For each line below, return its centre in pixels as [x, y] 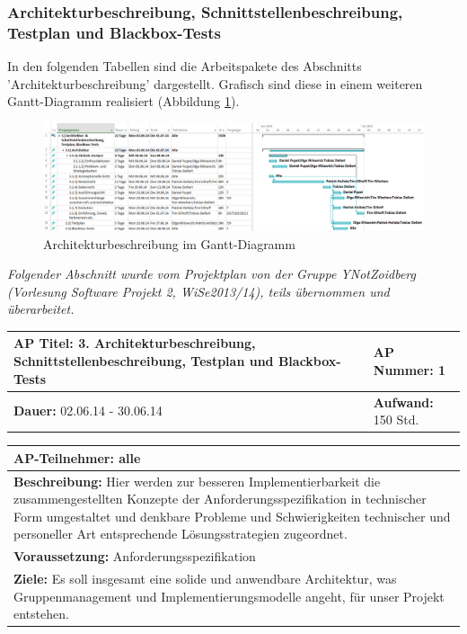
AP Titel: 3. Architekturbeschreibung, [135, 343]
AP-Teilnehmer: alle [77, 457]
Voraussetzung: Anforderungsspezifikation [135, 556]
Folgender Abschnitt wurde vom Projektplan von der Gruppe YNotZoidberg [211, 274]
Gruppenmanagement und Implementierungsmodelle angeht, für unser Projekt [229, 596]
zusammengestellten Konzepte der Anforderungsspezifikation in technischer [220, 499]
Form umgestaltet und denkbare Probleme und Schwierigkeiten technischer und [232, 516]
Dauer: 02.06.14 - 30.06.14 [88, 411]
